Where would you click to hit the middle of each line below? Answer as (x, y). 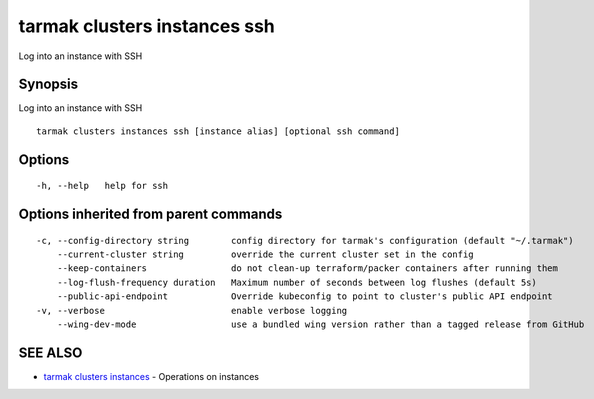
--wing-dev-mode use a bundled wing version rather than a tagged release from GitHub (320, 324)
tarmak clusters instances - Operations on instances (151, 376)
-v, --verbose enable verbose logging (192, 310)
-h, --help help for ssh (102, 186)
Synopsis (48, 84)
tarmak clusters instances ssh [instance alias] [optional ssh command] (218, 131)
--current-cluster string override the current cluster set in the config (265, 254)
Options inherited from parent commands (150, 214)
